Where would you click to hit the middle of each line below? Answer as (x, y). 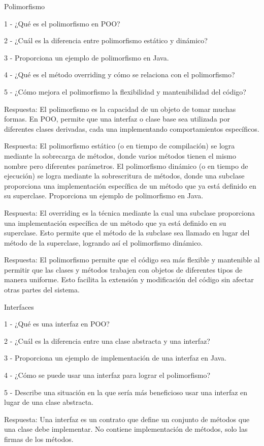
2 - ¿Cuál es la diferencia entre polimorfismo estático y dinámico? (106, 40)
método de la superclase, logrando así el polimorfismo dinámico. (104, 242)
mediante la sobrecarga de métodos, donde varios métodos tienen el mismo (120, 155)
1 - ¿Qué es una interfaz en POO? (57, 324)
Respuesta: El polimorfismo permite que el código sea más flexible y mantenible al (132, 260)
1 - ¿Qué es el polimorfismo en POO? (62, 23)
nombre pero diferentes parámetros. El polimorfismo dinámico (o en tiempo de (126, 166)
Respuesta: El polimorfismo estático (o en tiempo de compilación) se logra (120, 146)
